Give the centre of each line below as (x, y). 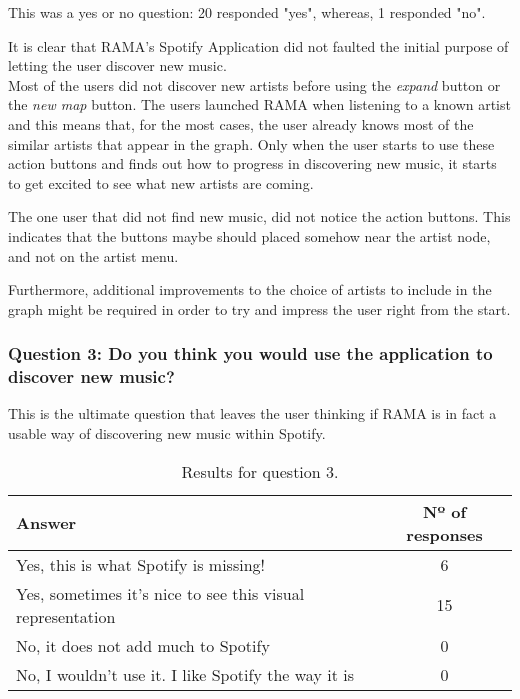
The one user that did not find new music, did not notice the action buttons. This (259, 216)
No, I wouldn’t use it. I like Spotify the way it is (185, 674)
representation (66, 616)
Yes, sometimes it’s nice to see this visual (160, 593)
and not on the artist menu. (93, 255)
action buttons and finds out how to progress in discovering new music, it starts (252, 163)
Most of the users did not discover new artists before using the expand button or (254, 84)
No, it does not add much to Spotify (143, 645)
